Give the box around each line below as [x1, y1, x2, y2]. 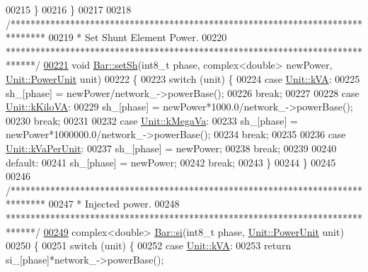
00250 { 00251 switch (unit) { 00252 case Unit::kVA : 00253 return [6, 238, 292, 253]
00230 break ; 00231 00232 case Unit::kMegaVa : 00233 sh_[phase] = [6, 113, 298, 127]
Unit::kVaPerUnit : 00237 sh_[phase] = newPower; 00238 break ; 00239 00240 [6, 140, 337, 155]
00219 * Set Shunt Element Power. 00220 [48, 30, 227, 45]
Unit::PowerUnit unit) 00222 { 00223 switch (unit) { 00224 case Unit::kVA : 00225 [6, 71, 360, 86]
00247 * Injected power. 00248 [48, 196, 180, 211]
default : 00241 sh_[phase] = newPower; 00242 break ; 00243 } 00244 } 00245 [6, 154, 336, 169]
